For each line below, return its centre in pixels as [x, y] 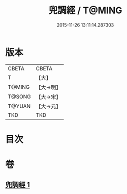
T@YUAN [19, 106]
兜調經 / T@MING [85, 10]
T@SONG [20, 96]
